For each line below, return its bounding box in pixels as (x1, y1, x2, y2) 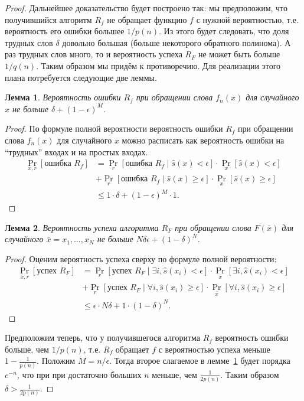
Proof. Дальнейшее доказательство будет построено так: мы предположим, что (5, 2, 288, 14)
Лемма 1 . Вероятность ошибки (5, 91, 121, 103)
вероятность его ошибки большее (5, 25, 125, 37)
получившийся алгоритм (5, 13, 92, 25)
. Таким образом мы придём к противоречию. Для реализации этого (36, 59, 281, 71)
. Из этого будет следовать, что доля (158, 25, 289, 37)
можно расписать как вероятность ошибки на (122, 133, 285, 146)
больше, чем (5, 343, 49, 355)
